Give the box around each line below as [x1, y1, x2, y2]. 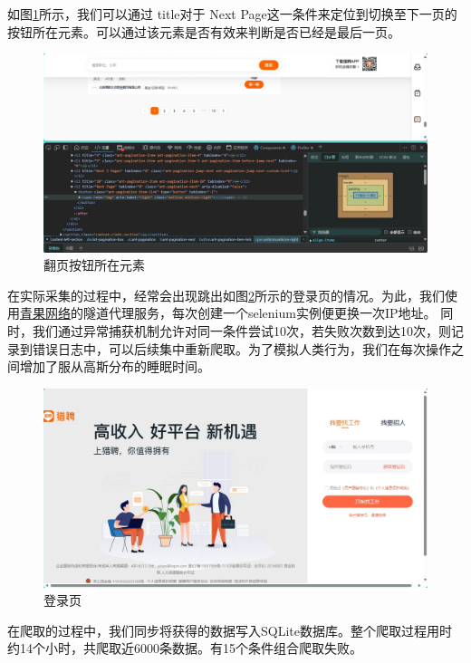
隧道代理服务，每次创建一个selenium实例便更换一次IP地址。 [82, 303, 437, 322]
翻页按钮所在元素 [43, 255, 145, 274]
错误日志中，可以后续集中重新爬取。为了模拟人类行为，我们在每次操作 [32, 339, 451, 358]
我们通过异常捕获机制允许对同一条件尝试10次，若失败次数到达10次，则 [32, 322, 451, 341]
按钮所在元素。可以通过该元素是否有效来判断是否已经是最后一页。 [7, 22, 400, 41]
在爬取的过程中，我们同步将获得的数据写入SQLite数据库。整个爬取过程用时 [7, 620, 452, 639]
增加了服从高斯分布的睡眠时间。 [19, 357, 210, 376]
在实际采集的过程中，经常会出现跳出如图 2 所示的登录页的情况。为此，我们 [7, 285, 445, 304]
